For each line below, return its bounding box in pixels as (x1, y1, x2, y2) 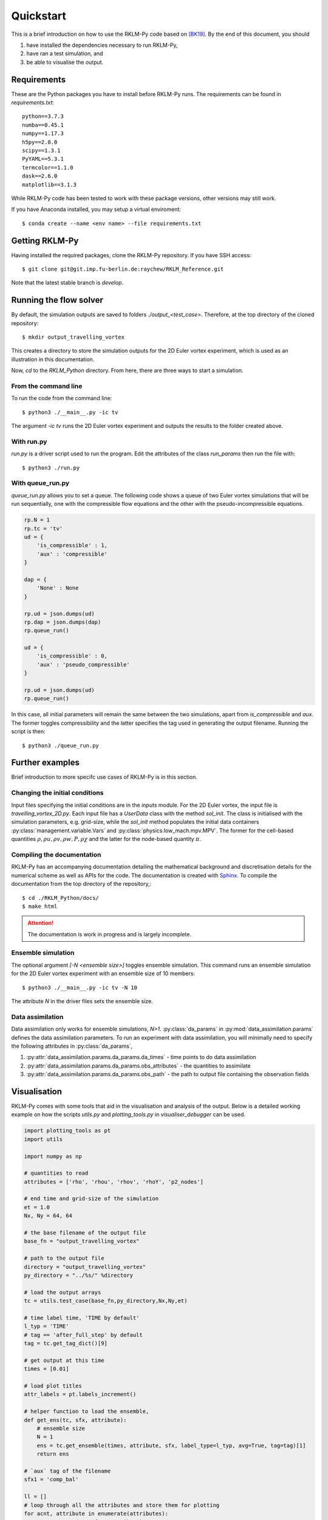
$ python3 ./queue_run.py (22, 742, 100, 749)
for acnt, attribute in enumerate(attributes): (24, 1510, 168, 1517)
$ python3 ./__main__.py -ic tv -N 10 (22, 984, 138, 991)
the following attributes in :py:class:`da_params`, (11, 1042, 133, 1049)
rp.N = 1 (24, 517, 50, 523)
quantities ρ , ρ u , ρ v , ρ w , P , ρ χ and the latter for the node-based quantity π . (11, 835, 202, 843)
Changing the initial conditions (11, 789, 104, 797)
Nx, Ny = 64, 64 (24, 1212, 73, 1219)
